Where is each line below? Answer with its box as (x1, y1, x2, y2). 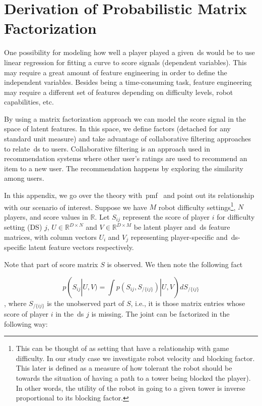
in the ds (55, 309, 84, 319)
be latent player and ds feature (134, 222, 230, 232)
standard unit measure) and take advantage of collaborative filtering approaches (4, 133, 251, 144)
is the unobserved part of (47, 297, 124, 308)
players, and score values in (4, 211, 88, 222)
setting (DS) (4, 222, 42, 232)
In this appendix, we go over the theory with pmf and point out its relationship (4, 190, 254, 200)
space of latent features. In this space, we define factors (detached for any (4, 123, 231, 134)
